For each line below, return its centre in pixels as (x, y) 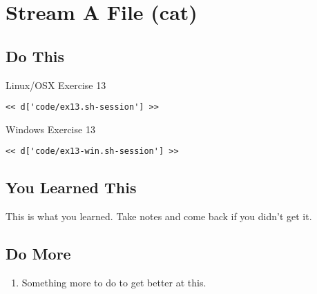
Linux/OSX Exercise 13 (56, 85)
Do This (35, 56)
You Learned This (71, 187)
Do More (38, 254)
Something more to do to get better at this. (114, 283)
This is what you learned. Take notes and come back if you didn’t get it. (159, 216)
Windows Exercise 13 (50, 129)
